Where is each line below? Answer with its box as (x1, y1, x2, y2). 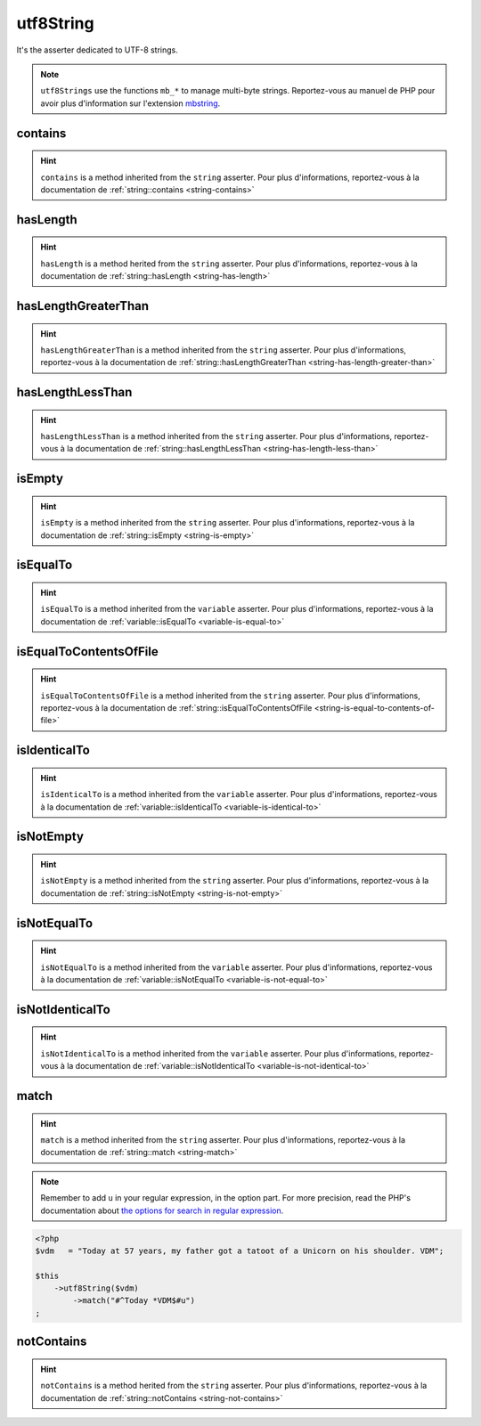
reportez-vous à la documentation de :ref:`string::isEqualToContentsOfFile (40, 703, 313, 713)
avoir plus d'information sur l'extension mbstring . (40, 98, 221, 109)
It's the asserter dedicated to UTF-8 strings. (16, 45, 178, 55)
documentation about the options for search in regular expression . (40, 1205, 284, 1216)
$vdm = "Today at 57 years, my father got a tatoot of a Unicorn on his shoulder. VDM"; (35, 1245, 444, 1256)
